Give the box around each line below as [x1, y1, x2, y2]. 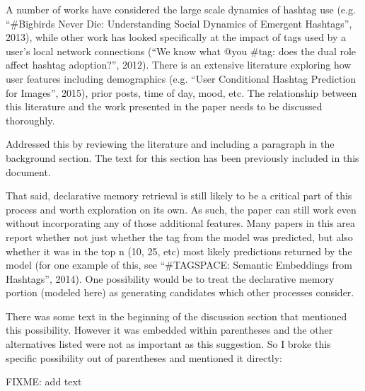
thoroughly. [6, 112, 55, 127]
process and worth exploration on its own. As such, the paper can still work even [6, 202, 357, 216]
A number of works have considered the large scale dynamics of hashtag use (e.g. [6, 2, 356, 16]
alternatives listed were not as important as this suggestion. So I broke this [6, 337, 331, 351]
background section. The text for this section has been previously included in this [6, 150, 359, 165]
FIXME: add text [6, 374, 82, 389]
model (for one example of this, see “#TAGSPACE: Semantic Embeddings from [6, 257, 352, 272]
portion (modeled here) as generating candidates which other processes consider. [6, 285, 354, 300]
